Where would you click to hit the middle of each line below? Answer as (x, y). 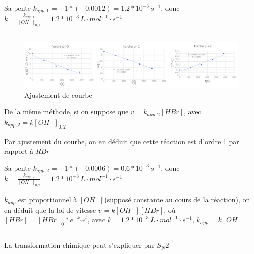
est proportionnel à (47, 199)
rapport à (19, 151)
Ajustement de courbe (58, 94)
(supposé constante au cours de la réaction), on (177, 199)
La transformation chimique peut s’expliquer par (79, 245)
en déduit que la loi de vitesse (50, 209)
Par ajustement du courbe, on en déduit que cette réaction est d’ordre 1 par (122, 141)
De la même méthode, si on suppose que (66, 112)
